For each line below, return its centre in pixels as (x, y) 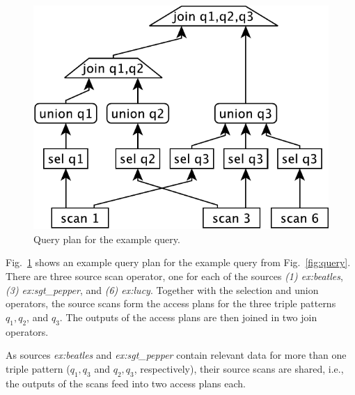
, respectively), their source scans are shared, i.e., (239, 368)
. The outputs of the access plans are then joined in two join (188, 317)
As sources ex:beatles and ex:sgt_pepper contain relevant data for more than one (176, 355)
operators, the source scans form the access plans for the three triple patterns (171, 303)
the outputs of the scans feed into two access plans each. (126, 383)
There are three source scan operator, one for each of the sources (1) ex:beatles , (174, 276)
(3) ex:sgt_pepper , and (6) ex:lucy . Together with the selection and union (162, 289)
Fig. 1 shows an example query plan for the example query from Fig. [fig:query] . (178, 262)
